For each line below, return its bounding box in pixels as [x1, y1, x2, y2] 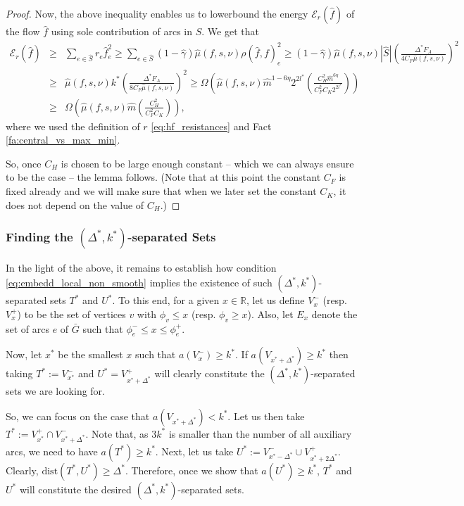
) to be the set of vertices [17, 306, 126, 321]
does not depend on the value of [6, 197, 144, 212]
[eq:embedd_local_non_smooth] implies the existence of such [6, 275, 272, 290]
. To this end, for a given [112, 293, 220, 308]
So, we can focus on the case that [6, 408, 150, 423]
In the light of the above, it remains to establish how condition [6, 260, 277, 274]
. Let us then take [227, 408, 305, 423]
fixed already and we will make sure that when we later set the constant [6, 184, 317, 198]
